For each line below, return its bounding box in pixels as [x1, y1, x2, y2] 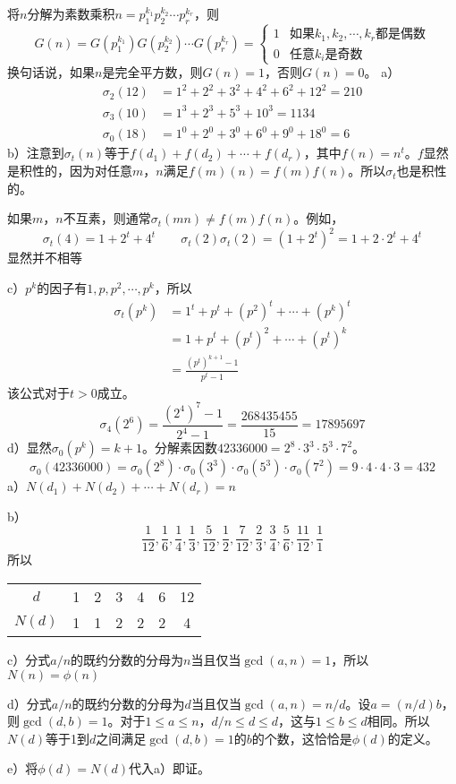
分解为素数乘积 [27, 4, 115, 22]
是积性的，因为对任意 [7, 161, 132, 180]
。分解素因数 [141, 438, 217, 457]
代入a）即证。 [128, 759, 210, 778]
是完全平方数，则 [102, 63, 203, 82]
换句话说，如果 [7, 63, 95, 82]
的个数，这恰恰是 [251, 728, 352, 747]
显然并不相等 [7, 248, 82, 267]
